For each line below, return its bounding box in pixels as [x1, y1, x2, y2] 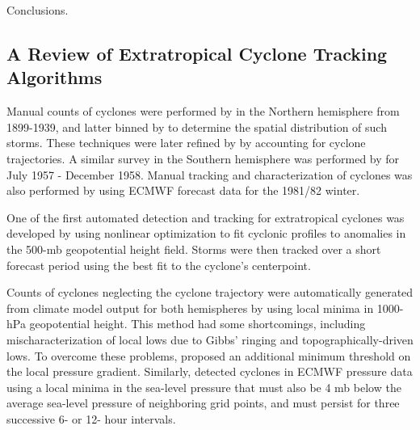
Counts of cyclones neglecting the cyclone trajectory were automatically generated [6, 284, 414, 301]
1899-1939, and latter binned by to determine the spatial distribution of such [6, 118, 387, 135]
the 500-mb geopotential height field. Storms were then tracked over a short [6, 240, 381, 257]
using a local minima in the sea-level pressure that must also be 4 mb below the [6, 378, 401, 395]
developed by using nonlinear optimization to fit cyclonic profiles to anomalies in [6, 225, 406, 242]
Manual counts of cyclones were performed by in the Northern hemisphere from [6, 103, 400, 120]
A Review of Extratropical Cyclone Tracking [6, 40, 388, 65]
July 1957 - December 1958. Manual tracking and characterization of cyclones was [6, 166, 413, 183]
